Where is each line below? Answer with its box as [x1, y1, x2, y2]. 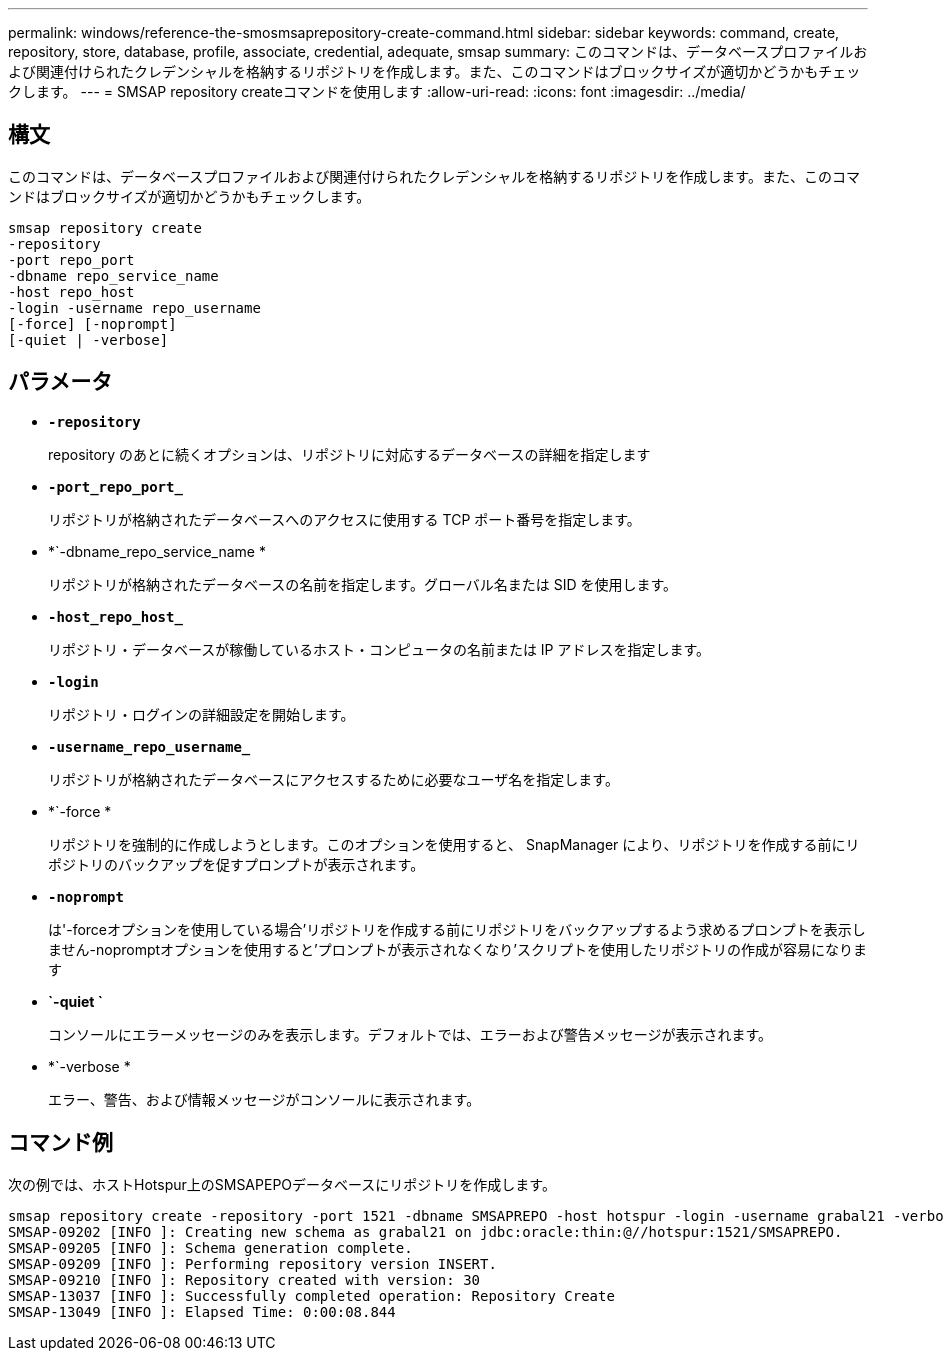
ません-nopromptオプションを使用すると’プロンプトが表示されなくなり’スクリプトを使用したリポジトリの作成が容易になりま [48, 940, 867, 958]
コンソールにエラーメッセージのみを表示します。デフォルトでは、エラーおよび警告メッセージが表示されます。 [48, 1025, 773, 1043]
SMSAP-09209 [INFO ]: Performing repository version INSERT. [8, 1255, 497, 1272]
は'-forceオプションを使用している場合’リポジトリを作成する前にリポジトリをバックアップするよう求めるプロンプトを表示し [48, 920, 866, 938]
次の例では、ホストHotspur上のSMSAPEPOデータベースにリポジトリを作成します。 [8, 1175, 556, 1193]
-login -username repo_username [8, 299, 261, 316]
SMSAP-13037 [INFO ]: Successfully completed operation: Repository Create [8, 1287, 615, 1304]
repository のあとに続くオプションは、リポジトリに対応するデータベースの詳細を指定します [48, 445, 651, 463]
